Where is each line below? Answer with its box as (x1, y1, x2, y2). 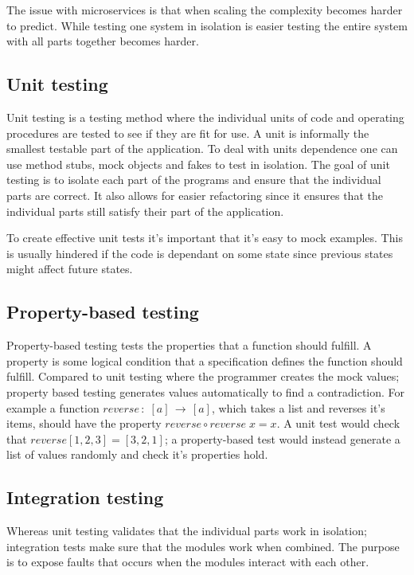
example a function (6, 399, 100, 416)
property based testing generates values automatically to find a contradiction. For (6, 383, 405, 400)
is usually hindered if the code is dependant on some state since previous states (6, 244, 393, 261)
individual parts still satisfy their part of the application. (6, 202, 284, 219)
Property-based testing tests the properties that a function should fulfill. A (6, 337, 372, 354)
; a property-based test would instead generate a (164, 430, 400, 447)
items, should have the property (6, 415, 162, 432)
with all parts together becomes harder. (6, 33, 199, 49)
